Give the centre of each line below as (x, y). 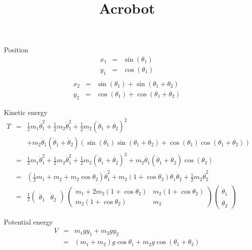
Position (16, 50)
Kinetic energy (26, 112)
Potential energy (29, 221)
